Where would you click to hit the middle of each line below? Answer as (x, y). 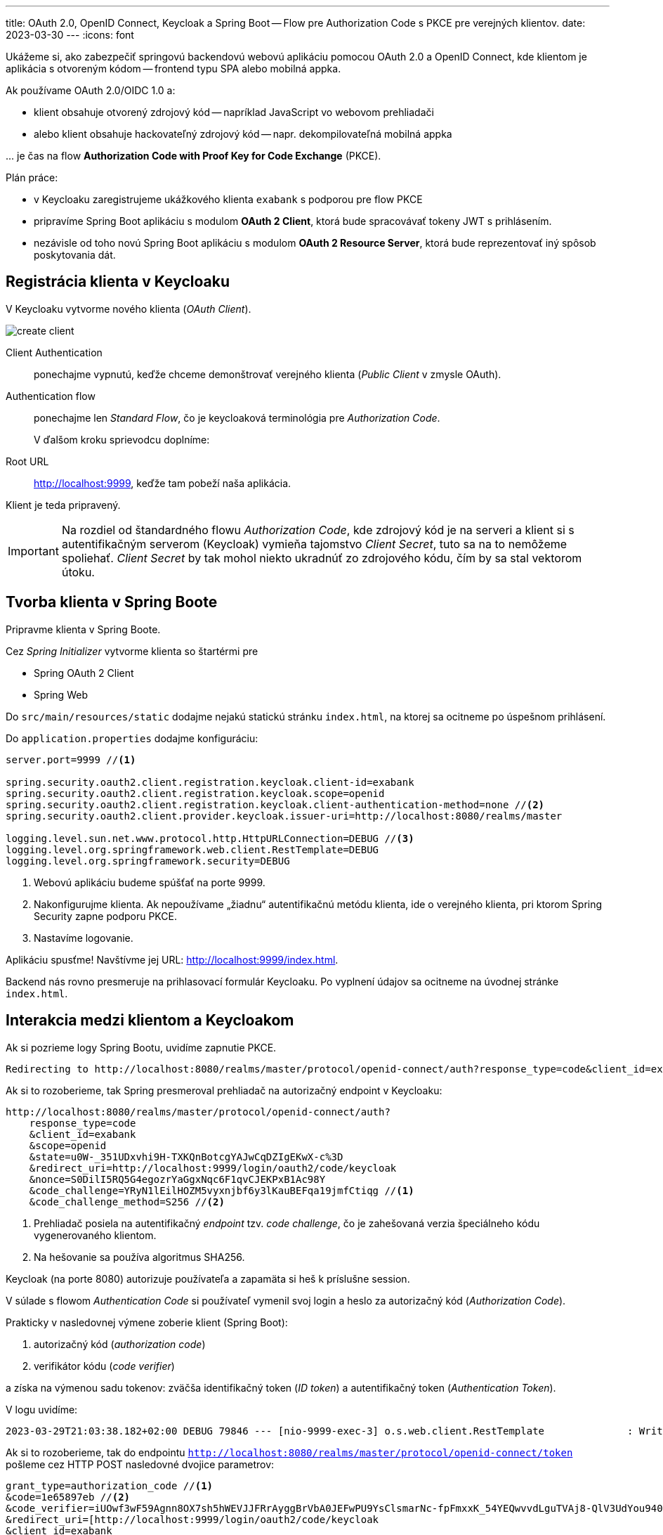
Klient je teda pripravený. (63, 505)
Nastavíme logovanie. (84, 938)
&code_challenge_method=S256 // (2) (127, 1202)
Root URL (27, 461)
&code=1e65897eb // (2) (68, 1497)
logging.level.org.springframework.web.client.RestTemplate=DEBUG (192, 849)
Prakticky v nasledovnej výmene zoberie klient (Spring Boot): (147, 1322)
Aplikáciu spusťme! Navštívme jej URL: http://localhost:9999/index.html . (172, 959)
